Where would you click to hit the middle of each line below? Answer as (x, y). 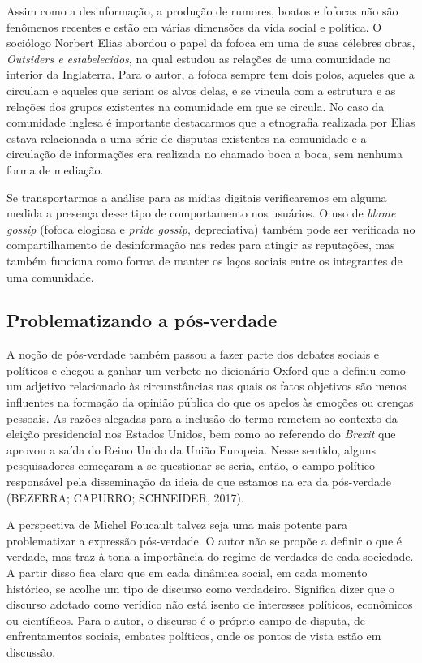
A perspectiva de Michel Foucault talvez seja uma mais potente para (177, 525)
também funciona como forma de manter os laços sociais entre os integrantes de (205, 260)
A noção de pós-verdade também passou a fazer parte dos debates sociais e (193, 354)
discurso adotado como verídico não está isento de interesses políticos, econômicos (210, 604)
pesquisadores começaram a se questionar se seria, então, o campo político (191, 465)
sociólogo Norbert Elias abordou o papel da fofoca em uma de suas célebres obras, (211, 43)
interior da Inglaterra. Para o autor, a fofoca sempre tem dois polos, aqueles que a (211, 74)
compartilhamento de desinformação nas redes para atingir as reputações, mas (201, 245)
